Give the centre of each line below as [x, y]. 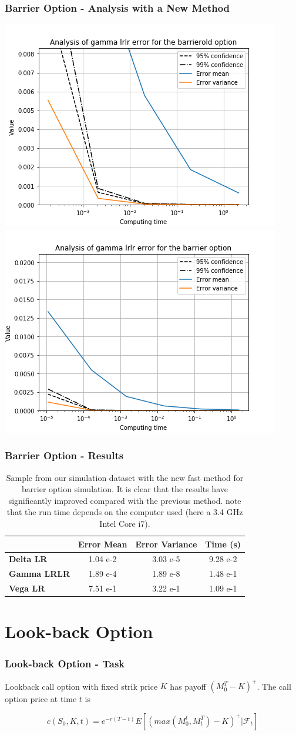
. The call [274, 686]
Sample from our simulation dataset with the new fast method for [125, 477]
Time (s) [223, 544]
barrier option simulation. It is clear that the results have [125, 489]
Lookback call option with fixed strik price [81, 686]
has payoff [188, 686]
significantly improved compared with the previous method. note [125, 500]
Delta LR [28, 559]
